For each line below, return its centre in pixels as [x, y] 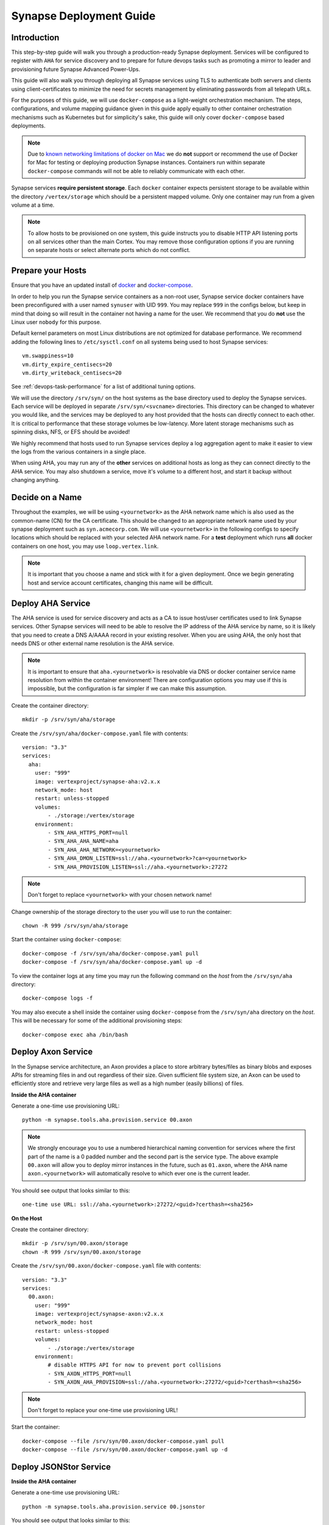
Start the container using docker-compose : [66, 939]
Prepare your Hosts [49, 271]
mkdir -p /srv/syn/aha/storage [69, 719]
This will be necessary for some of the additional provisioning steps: [97, 1021]
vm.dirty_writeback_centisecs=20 [72, 373]
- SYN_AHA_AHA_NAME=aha [83, 841]
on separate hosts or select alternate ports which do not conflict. [109, 250]
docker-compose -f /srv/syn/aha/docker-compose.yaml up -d [112, 962]
